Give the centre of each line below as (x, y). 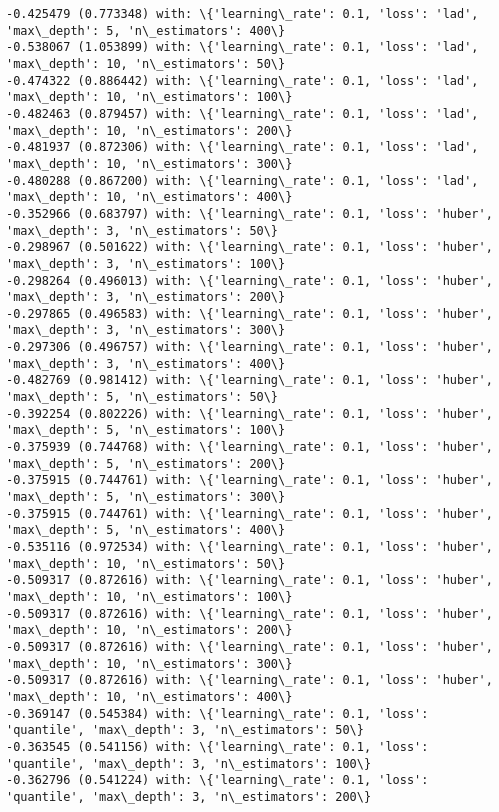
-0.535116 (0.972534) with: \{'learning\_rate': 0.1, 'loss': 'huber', (249, 547)
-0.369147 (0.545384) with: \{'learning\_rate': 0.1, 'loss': (217, 713)
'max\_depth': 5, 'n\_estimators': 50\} (142, 397)
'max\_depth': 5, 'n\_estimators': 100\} (146, 430)
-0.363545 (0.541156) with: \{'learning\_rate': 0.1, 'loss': (217, 746)
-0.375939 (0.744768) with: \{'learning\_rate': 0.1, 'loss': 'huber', (249, 447)
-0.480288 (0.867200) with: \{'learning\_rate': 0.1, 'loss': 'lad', (242, 180)
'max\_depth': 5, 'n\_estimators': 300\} (146, 497)
